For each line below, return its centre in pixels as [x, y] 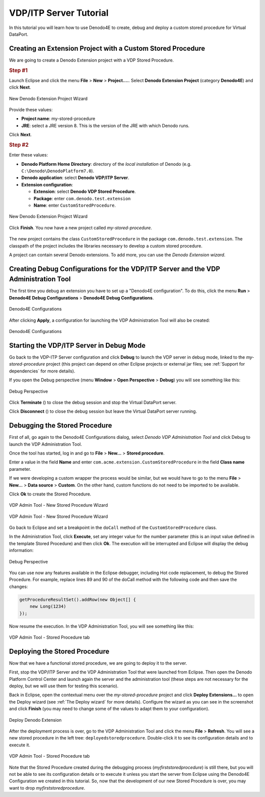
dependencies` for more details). [42, 371]
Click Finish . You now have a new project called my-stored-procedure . [80, 228]
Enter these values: [28, 155]
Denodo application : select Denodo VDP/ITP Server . [75, 178]
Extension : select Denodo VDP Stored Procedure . [85, 191]
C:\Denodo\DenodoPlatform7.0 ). [58, 171]
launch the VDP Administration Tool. [45, 444]
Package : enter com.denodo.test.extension [82, 198]
